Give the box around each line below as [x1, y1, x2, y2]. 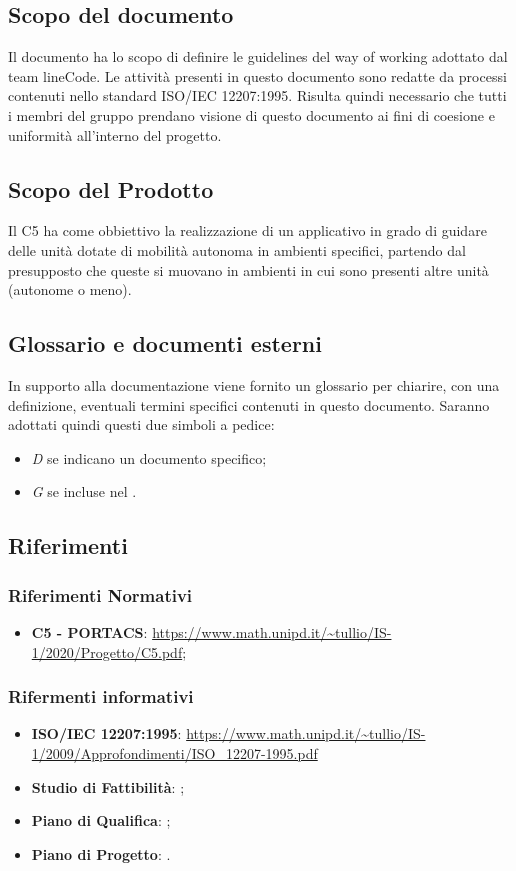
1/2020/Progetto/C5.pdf [31, 641, 183, 662]
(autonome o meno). [8, 279, 132, 300]
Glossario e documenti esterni [8, 328, 322, 359]
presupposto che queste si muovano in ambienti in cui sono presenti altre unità [8, 259, 489, 280]
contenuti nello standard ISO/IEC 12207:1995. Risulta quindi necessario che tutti [8, 85, 507, 106]
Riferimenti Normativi [8, 582, 193, 607]
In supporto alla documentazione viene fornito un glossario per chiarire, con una [8, 374, 500, 395]
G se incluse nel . [31, 481, 137, 502]
